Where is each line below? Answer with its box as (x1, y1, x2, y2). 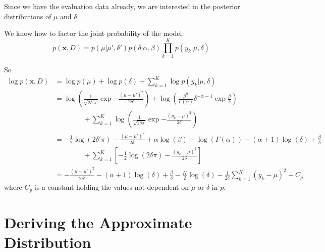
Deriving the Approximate (4, 212, 192, 232)
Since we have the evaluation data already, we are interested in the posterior (4, 1, 240, 11)
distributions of (4, 11, 51, 21)
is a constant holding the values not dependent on (34, 182, 189, 192)
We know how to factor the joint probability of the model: (4, 28, 184, 38)
